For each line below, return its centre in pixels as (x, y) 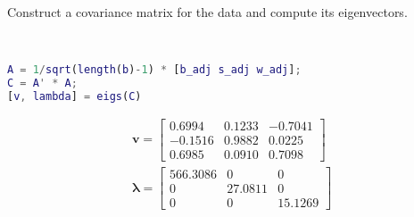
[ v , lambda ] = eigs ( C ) (75, 96)
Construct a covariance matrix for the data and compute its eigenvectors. (207, 12)
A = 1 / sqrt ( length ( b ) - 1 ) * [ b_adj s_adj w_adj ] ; (154, 70)
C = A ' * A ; (42, 83)
